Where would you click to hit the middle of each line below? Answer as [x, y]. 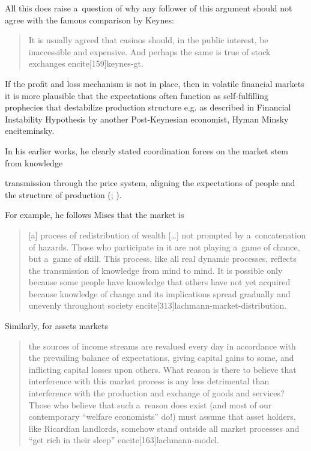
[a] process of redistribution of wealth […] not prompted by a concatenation [167, 235]
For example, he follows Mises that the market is [95, 215]
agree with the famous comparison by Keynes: [89, 20]
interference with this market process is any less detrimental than [149, 381]
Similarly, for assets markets [56, 326]
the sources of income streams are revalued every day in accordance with [162, 346]
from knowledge [34, 162]
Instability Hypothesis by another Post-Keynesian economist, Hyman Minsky [147, 119]
